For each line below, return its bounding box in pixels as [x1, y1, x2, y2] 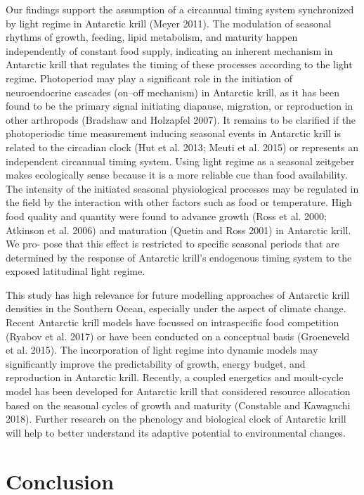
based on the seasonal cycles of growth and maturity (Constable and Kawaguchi [6, 397, 351, 412]
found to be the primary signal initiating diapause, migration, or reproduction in [6, 98, 353, 113]
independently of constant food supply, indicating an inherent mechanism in [6, 43, 333, 58]
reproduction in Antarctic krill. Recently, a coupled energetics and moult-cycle [6, 370, 344, 385]
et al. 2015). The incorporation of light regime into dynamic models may [6, 342, 318, 357]
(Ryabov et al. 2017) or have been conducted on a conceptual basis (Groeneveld [6, 328, 350, 343]
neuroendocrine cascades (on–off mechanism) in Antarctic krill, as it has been [6, 84, 339, 99]
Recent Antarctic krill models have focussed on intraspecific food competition [6, 315, 339, 330]
